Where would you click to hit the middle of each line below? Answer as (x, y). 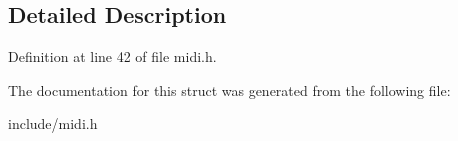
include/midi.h (53, 123)
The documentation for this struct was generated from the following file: (229, 89)
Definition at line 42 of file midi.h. (112, 56)
